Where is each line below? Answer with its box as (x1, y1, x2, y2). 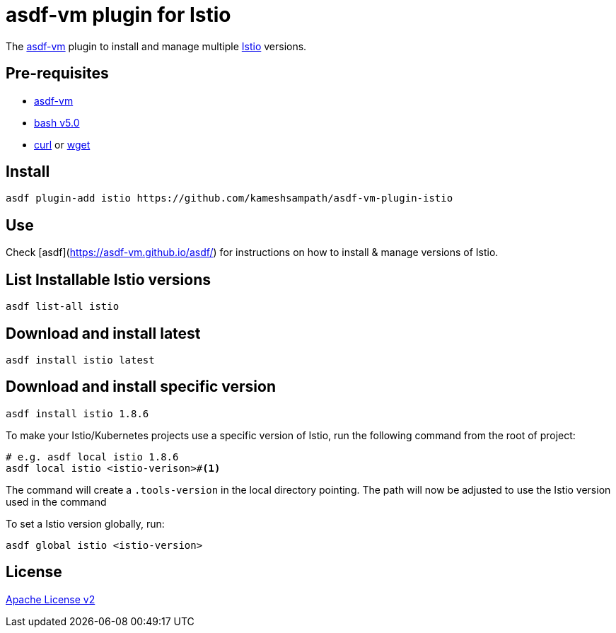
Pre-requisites (6, 64, 109, 83)
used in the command (6, 495, 107, 508)
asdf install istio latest (6, 354, 155, 366)
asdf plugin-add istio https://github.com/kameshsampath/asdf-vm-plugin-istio (6, 192, 453, 204)
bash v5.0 (34, 116, 80, 129)
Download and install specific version (6, 378, 276, 396)
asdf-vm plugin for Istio (6, 3, 231, 27)
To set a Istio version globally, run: (6, 517, 165, 530)
